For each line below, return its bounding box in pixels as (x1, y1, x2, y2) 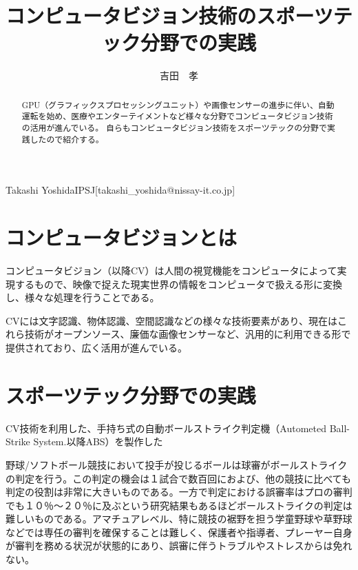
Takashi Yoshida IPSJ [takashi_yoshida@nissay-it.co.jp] (6, 183, 235, 197)
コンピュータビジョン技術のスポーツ (6, 1, 333, 30)
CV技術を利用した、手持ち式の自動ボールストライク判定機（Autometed (6, 420, 326, 435)
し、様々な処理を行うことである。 (6, 290, 160, 305)
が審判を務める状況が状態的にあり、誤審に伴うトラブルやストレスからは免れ (6, 538, 352, 553)
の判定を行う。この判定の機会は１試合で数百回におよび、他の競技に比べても (6, 471, 351, 485)
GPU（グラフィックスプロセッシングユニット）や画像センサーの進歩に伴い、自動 (21, 99, 335, 110)
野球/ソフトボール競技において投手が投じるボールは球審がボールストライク (6, 457, 348, 471)
